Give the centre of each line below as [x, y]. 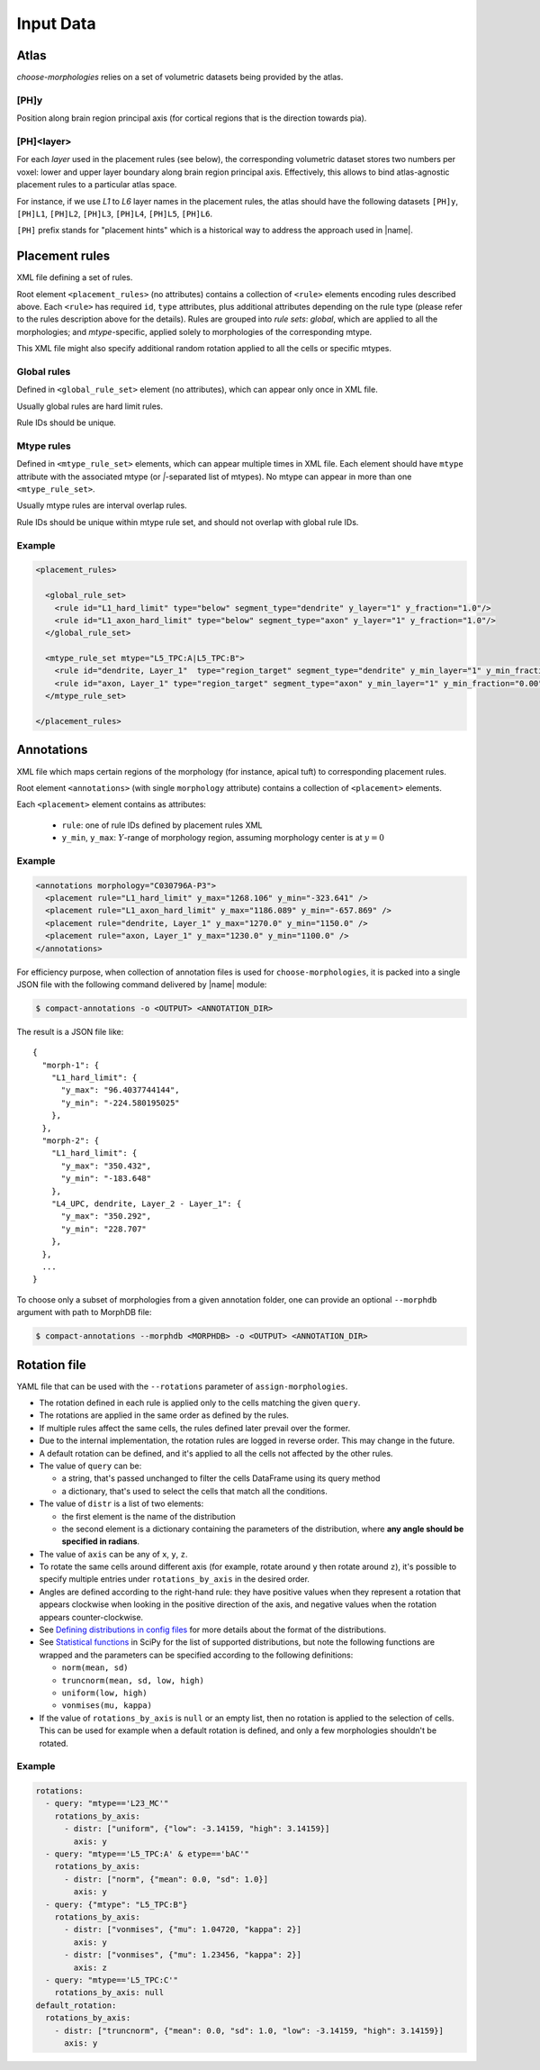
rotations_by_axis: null [109, 1993]
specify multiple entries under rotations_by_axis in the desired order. [175, 1579]
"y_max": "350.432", [106, 1166]
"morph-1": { [71, 1065]
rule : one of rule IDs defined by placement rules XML [162, 825]
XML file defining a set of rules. [75, 277]
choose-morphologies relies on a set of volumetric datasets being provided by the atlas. [180, 77]
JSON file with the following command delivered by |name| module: [142, 984]
